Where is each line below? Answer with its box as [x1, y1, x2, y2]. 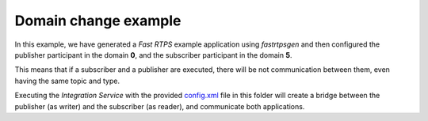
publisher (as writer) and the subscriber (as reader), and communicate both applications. [14, 101, 305, 111]
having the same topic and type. [14, 76, 120, 85]
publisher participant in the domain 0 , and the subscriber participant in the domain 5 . [14, 50, 292, 59]
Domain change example [14, 12, 182, 29]
